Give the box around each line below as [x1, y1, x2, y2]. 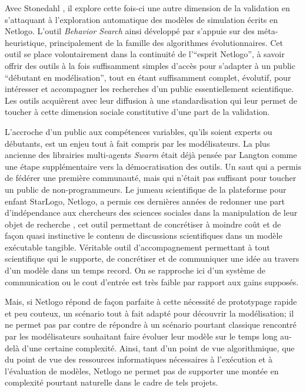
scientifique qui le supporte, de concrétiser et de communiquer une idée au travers [5, 252, 300, 265]
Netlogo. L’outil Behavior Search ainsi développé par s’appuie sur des [5, 25, 255, 37]
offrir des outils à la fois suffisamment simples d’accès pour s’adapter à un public [5, 59, 295, 71]
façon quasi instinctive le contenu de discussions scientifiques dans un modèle [5, 229, 282, 242]
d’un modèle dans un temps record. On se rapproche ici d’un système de [5, 264, 266, 276]
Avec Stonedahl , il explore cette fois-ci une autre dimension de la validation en [5, 2, 290, 14]
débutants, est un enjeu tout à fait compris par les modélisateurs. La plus [5, 137, 270, 149]
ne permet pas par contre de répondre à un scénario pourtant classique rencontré [5, 318, 297, 331]
